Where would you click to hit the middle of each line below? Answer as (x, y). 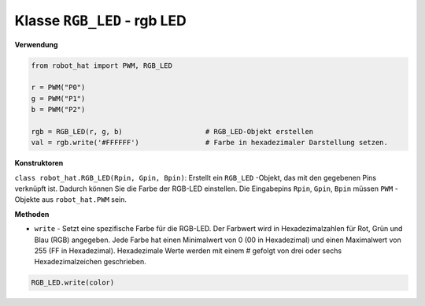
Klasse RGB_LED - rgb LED (100, 21)
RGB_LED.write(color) (73, 283)
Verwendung (36, 44)
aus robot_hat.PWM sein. (85, 200)
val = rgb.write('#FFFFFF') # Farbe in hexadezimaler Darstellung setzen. (210, 143)
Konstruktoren (39, 163)
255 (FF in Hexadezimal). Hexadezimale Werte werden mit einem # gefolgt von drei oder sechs (188, 250)
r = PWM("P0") (58, 88)
